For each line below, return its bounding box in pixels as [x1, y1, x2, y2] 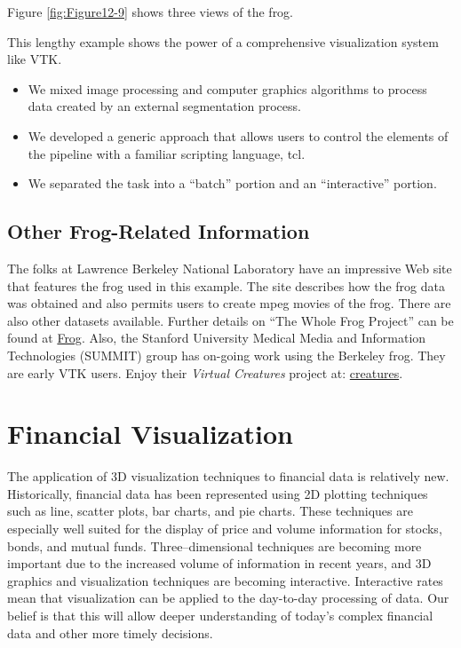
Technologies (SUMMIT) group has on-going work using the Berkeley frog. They [7, 345, 446, 364]
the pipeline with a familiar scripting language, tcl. [28, 144, 306, 162]
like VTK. [7, 50, 62, 68]
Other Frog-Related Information [7, 217, 310, 245]
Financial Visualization [7, 415, 293, 452]
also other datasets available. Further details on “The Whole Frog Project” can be [7, 311, 454, 329]
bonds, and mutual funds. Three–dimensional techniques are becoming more [7, 536, 422, 555]
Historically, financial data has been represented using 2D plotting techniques [7, 484, 428, 502]
